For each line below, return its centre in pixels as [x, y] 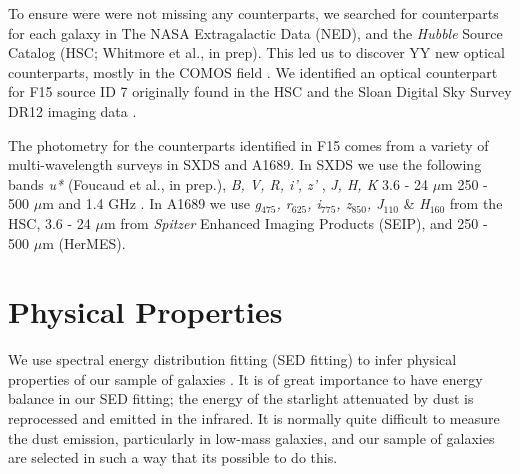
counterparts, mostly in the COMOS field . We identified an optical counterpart [253, 71]
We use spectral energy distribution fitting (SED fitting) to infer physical [232, 359]
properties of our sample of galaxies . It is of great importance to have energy [245, 378]
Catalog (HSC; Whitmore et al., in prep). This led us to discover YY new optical [256, 52]
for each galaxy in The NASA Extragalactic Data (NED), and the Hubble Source [255, 32]
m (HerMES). [84, 242]
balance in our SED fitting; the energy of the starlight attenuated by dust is [241, 398]
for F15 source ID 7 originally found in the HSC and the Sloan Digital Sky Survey [260, 91]
